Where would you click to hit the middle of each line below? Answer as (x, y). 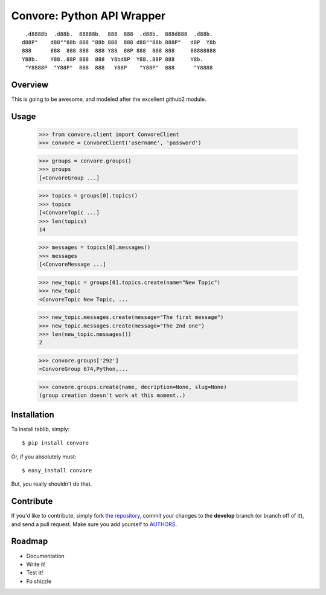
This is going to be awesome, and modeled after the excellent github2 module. (109, 99)
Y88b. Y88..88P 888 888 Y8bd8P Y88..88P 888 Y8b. (113, 59)
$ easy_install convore (57, 470)
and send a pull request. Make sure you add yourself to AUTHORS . (94, 524)
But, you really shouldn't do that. (52, 484)
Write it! (36, 564)
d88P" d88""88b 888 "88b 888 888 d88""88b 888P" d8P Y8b (119, 42)
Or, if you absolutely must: (44, 457)
